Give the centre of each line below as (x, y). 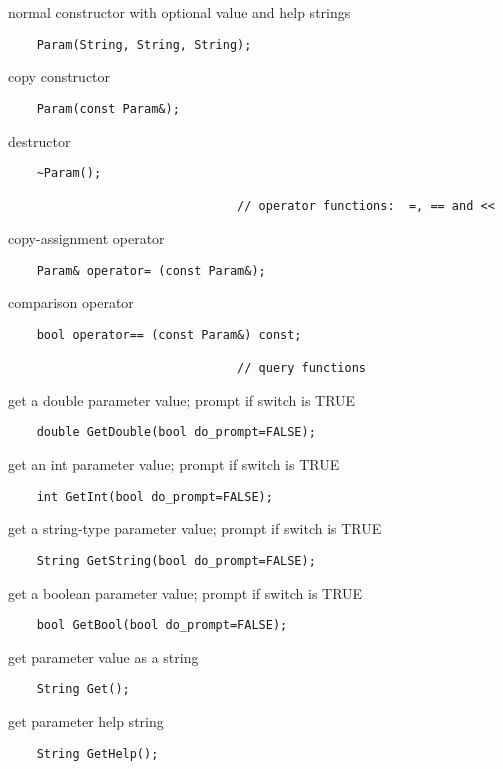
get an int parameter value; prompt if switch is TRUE (174, 464)
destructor (39, 140)
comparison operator (71, 302)
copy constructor (59, 76)
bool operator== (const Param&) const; (169, 334)
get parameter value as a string (103, 656)
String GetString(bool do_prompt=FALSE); (176, 560)
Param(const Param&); (108, 108)
